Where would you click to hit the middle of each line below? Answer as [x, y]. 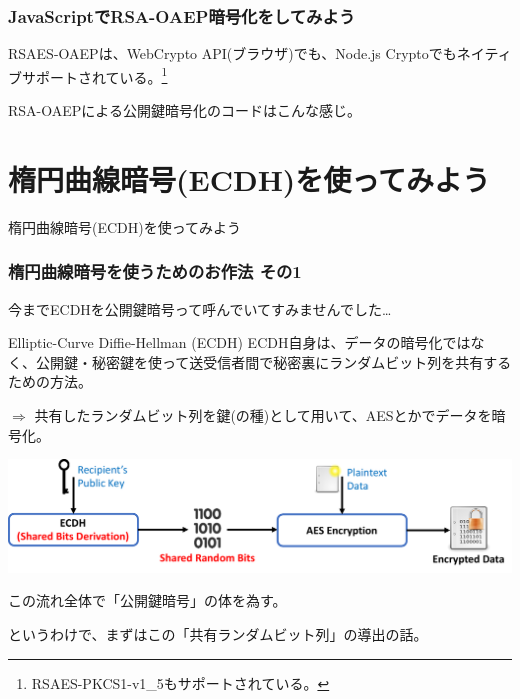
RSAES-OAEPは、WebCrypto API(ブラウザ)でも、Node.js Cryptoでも [232, 53]
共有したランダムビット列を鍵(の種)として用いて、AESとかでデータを [263, 414]
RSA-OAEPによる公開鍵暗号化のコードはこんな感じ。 [184, 110]
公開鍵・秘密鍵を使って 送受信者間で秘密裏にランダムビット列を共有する [273, 361]
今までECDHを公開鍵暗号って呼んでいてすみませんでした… [200, 308]
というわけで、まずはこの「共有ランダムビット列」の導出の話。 [218, 634]
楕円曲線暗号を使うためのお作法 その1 [155, 271]
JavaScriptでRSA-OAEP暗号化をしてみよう [182, 15]
